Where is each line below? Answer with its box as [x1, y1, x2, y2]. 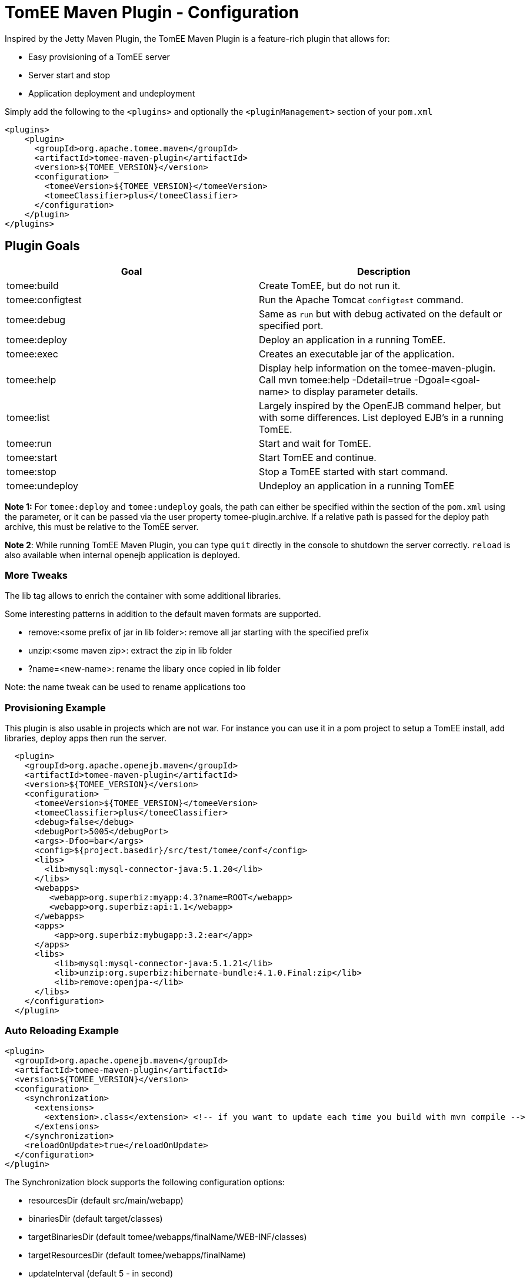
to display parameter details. [292, 385, 418, 397]
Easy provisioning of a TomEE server [28, 51, 170, 62]
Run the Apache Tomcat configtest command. [259, 293, 464, 306]
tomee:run [6, 437, 52, 449]
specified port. [259, 319, 324, 331]
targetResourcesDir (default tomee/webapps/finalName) [28, 1249, 246, 1260]
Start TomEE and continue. [259, 451, 376, 463]
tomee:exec [6, 347, 58, 360]
